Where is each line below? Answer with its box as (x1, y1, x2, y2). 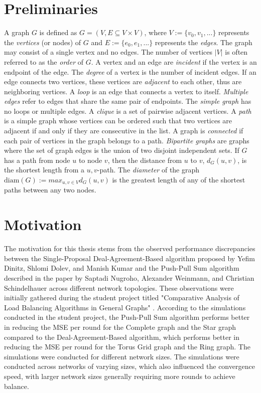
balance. (4, 380, 29, 391)
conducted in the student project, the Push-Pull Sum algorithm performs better (4, 312, 250, 322)
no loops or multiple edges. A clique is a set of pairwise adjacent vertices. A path (4, 105, 251, 116)
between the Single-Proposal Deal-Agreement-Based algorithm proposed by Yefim (4, 253, 255, 263)
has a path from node (4, 154, 70, 165)
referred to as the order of (4, 56, 84, 67)
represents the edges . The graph (155, 37, 252, 47)
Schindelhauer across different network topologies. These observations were (4, 282, 234, 293)
